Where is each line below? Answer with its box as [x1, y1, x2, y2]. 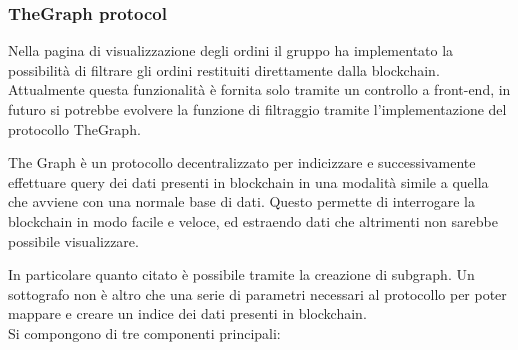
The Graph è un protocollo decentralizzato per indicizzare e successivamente [8, 152, 476, 173]
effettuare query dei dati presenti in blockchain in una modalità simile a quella [8, 171, 489, 192]
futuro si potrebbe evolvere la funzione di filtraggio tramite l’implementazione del [8, 99, 507, 119]
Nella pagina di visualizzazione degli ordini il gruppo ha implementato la [8, 40, 454, 61]
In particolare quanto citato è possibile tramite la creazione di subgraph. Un [8, 264, 475, 285]
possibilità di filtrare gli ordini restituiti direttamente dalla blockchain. [8, 59, 440, 80]
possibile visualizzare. [8, 230, 139, 251]
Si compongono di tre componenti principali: [8, 322, 281, 343]
